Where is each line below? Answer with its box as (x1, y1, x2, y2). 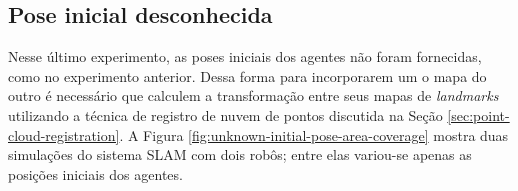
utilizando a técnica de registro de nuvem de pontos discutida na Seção (8, 104, 443, 125)
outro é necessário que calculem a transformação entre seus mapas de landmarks (8, 85, 499, 106)
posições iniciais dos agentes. (8, 163, 183, 184)
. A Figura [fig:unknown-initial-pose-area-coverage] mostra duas (119, 124, 509, 145)
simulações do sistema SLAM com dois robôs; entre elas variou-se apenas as (8, 144, 472, 165)
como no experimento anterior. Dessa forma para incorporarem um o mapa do (8, 65, 487, 86)
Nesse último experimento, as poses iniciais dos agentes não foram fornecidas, (8, 46, 482, 67)
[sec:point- (447, 104, 510, 125)
